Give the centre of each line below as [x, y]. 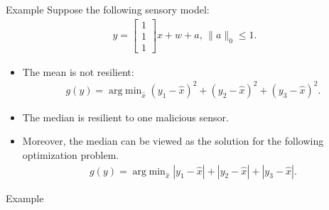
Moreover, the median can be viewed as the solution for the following [173, 141]
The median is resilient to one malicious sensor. [125, 117]
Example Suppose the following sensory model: [108, 9]
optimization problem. [71, 155]
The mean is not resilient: [78, 71]
